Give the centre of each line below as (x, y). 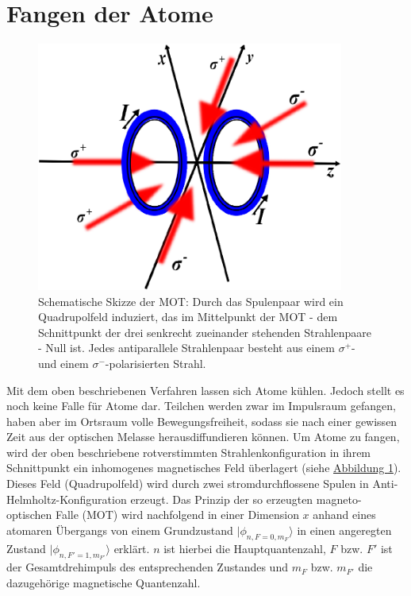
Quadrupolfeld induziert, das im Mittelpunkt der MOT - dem (188, 317)
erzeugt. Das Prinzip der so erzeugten (222, 499)
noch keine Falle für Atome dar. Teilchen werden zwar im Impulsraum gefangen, (201, 406)
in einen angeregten (344, 530)
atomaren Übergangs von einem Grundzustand (120, 530)
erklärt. (132, 549)
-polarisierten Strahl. (156, 363)
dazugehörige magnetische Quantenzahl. (104, 583)
